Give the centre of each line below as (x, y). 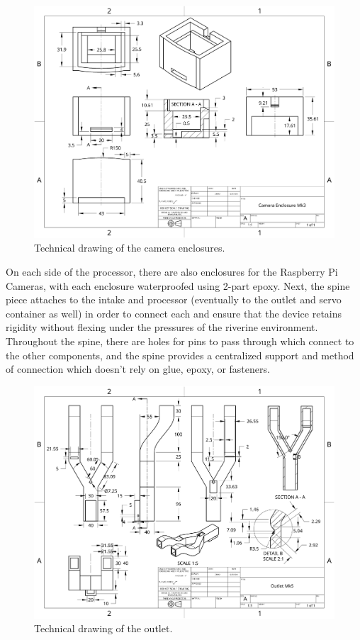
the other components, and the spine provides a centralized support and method (180, 355)
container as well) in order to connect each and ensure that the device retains (174, 313)
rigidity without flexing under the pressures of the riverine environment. (162, 327)
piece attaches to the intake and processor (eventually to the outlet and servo (174, 299)
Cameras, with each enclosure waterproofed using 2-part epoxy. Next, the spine (178, 285)
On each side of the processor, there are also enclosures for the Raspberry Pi (172, 272)
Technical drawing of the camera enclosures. (130, 248)
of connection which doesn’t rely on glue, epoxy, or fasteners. (138, 369)
